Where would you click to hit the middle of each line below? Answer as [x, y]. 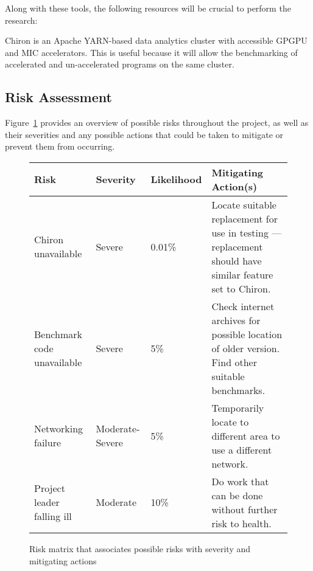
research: [21, 20]
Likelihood [176, 179]
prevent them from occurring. [60, 146]
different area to [246, 435]
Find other [234, 362]
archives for [236, 320]
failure [48, 443]
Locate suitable [244, 204]
